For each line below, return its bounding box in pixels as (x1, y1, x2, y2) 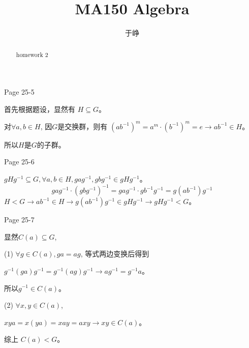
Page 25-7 (4, 214, 35, 225)
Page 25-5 (4, 86, 35, 97)
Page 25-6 (4, 156, 35, 167)
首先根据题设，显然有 (4, 103, 75, 114)
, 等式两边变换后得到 (80, 248, 149, 259)
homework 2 (16, 50, 48, 59)
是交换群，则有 (57, 121, 108, 131)
